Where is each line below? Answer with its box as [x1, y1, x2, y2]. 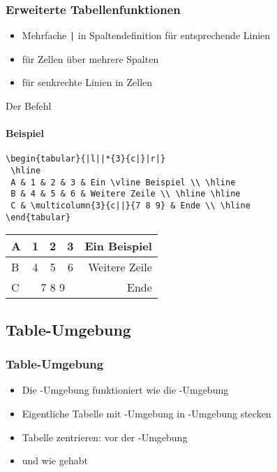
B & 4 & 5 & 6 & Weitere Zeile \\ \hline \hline [10, 189, 241, 199]
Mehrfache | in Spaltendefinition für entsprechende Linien [22, 28, 271, 43]
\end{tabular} [6, 212, 71, 222]
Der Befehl [6, 99, 52, 113]
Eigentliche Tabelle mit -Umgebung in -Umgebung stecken [22, 406, 271, 420]
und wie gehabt [22, 453, 88, 468]
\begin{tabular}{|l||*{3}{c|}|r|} [6, 154, 166, 164]
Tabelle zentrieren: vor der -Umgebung [22, 429, 188, 444]
